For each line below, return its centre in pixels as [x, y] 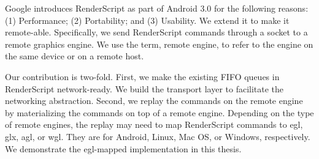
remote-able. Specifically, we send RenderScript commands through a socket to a [156, 32]
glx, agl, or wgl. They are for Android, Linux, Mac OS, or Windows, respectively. [158, 136]
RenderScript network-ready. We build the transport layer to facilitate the [144, 88]
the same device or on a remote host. [75, 56]
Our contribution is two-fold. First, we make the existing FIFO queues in [142, 76]
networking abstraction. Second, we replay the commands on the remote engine [154, 101]
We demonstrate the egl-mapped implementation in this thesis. [123, 148]
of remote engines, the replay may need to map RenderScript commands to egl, [154, 124]
